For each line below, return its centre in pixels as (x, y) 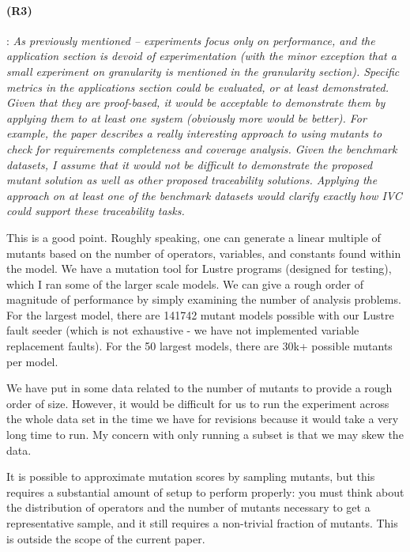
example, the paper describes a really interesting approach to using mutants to (194, 133)
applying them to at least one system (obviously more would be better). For (186, 117)
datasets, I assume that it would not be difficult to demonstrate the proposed (190, 164)
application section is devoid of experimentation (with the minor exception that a (201, 56)
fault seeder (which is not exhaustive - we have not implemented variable (183, 330)
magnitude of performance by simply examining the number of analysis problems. (204, 299)
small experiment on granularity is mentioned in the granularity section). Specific (203, 71)
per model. (32, 361)
